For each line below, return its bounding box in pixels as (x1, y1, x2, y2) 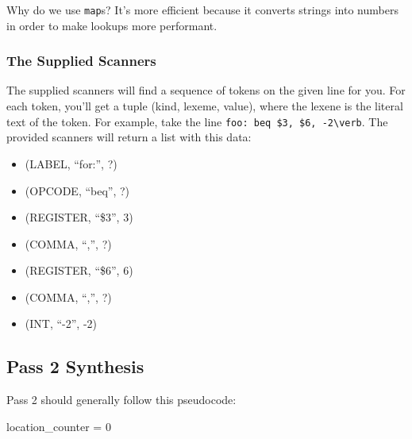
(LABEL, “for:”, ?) (25, 155, 117, 171)
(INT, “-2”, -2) (25, 315, 97, 332)
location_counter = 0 (6, 418, 111, 434)
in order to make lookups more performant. (6, 17, 218, 33)
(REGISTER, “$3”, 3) (25, 209, 133, 225)
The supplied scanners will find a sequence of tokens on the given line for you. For (6, 82, 406, 98)
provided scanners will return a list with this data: (6, 129, 252, 145)
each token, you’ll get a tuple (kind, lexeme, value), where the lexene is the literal (6, 98, 403, 114)
